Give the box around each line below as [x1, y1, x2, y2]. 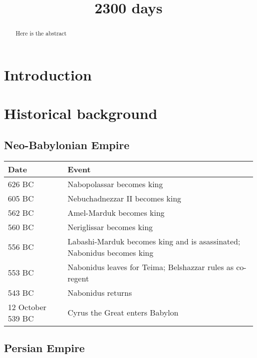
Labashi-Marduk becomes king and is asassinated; [67, 235, 240, 247]
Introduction [4, 64, 92, 84]
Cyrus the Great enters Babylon [67, 307, 178, 318]
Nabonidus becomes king [67, 246, 154, 258]
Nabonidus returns [67, 286, 132, 298]
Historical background [4, 103, 158, 123]
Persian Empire [4, 340, 85, 355]
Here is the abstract [15, 29, 67, 38]
